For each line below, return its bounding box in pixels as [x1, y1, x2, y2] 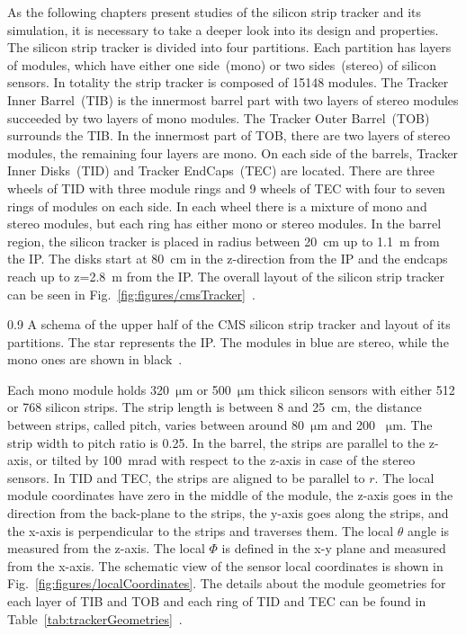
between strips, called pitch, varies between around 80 [7, 416, 305, 434]
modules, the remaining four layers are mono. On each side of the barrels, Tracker [7, 143, 459, 162]
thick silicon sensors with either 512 [258, 380, 455, 398]
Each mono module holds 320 [7, 380, 169, 398]
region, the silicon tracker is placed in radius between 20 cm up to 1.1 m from [7, 231, 440, 250]
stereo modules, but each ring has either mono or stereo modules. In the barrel [7, 214, 442, 233]
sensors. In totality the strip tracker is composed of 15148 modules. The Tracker [7, 73, 449, 92]
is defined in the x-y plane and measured [221, 539, 446, 558]
